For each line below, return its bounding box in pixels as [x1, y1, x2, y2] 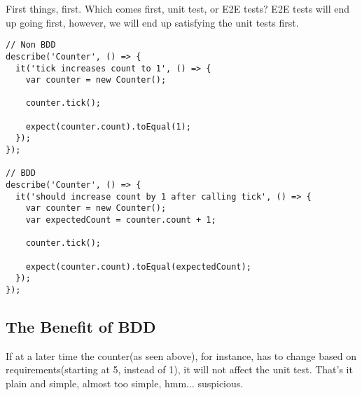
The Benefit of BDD [6, 316, 156, 338]
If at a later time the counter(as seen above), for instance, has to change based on [6, 348, 356, 363]
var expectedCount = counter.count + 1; [25, 215, 216, 226]
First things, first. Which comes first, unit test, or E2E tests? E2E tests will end [6, 1, 350, 15]
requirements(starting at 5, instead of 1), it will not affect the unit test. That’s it [6, 362, 353, 377]
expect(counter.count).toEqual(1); [25, 121, 191, 132]
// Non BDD [6, 40, 56, 50]
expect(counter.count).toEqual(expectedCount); [25, 261, 251, 272]
